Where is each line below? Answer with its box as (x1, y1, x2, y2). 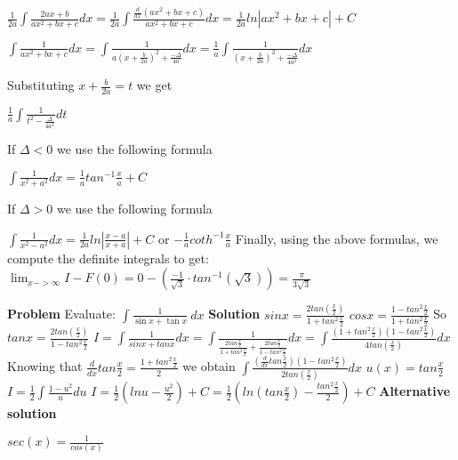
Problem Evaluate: (7, 304, 116, 323)
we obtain (182, 357, 236, 375)
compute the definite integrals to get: (7, 248, 209, 267)
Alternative (379, 382, 451, 400)
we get (136, 76, 173, 94)
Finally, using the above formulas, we (235, 229, 438, 247)
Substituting (7, 76, 75, 94)
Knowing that (7, 357, 83, 375)
